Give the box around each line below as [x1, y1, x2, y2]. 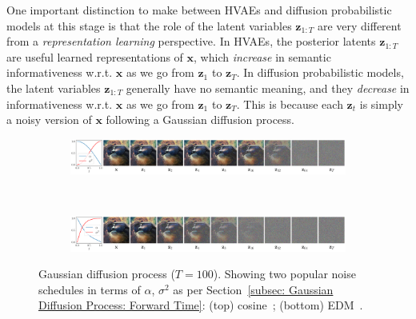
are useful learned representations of [6, 48, 183, 65]
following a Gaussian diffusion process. [106, 111, 295, 128]
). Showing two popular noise [213, 265, 356, 282]
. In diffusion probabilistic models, [236, 64, 404, 81]
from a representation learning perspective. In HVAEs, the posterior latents [6, 33, 376, 50]
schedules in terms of [38, 281, 141, 297]
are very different [317, 17, 402, 34]
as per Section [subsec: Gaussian [173, 281, 334, 297]
